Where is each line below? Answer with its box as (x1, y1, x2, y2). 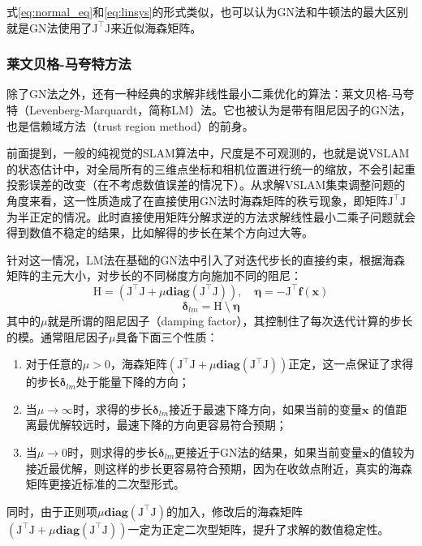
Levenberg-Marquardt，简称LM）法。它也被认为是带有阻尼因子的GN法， (28, 101, 411, 118)
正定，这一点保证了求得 (288, 355, 414, 372)
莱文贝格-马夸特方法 (6, 54, 131, 74)
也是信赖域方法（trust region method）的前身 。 (6, 117, 254, 134)
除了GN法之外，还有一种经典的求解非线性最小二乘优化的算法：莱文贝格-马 (6, 85, 403, 102)
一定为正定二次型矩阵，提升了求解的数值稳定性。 (127, 520, 390, 537)
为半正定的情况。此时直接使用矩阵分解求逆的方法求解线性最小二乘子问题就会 (6, 208, 416, 225)
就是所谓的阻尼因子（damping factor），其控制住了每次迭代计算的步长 (47, 312, 413, 329)
